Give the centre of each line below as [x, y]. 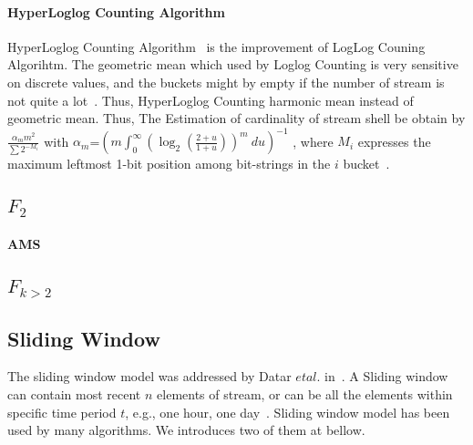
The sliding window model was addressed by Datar [149, 376]
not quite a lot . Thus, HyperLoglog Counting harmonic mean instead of [211, 100]
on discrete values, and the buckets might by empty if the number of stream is [226, 82]
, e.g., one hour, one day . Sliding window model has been [288, 412]
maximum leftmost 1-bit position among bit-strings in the [169, 164]
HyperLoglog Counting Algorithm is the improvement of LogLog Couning [216, 46]
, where [313, 141]
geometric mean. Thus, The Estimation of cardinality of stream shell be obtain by [236, 118]
